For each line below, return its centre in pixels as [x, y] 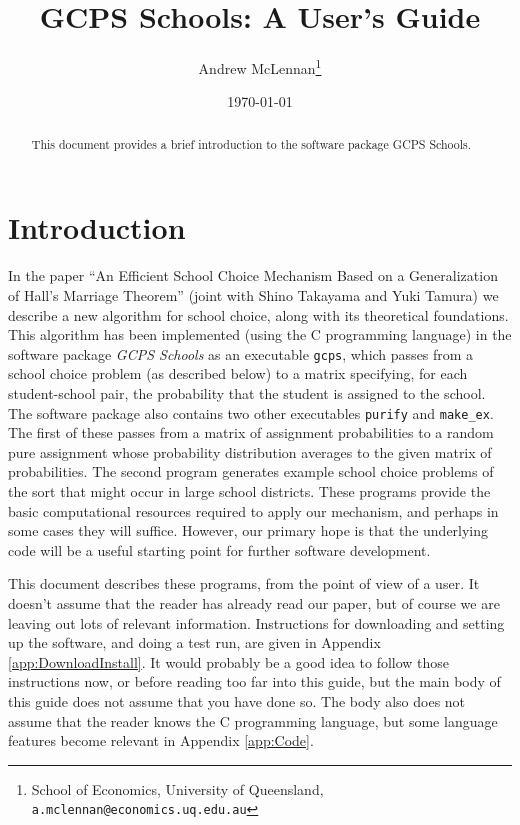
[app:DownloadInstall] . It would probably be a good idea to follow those [229, 661]
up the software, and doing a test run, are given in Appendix [194, 642]
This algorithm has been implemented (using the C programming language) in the [260, 334]
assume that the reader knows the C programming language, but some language [253, 720]
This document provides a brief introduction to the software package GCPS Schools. [251, 143]
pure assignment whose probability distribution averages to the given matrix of [250, 451]
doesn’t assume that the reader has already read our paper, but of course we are [254, 602]
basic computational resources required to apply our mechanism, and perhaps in [253, 510]
